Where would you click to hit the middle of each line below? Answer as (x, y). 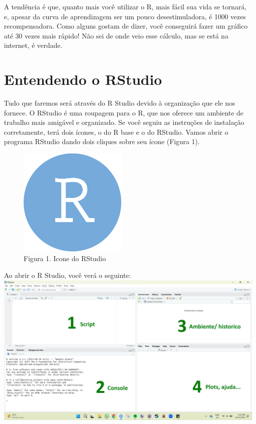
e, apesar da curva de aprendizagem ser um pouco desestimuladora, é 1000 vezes (125, 16)
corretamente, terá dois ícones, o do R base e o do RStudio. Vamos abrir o (116, 132)
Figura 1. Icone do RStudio (65, 258)
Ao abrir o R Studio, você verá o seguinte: (67, 275)
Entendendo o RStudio (83, 79)
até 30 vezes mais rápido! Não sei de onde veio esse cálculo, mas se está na (116, 35)
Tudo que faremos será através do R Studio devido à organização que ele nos (120, 103)
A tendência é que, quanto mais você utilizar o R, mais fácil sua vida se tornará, (125, 6)
